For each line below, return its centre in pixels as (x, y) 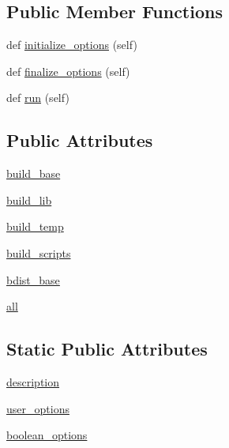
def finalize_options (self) (68, 71)
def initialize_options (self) (72, 45)
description (33, 381)
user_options (38, 408)
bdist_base (33, 279)
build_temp (35, 226)
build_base (34, 173)
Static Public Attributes (107, 349)
